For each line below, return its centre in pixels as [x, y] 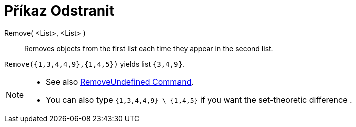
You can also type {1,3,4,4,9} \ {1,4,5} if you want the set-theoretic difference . [199, 100]
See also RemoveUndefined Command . [120, 82]
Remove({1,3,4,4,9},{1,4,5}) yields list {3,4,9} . [94, 64]
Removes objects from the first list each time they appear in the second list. [149, 48]
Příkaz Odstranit [59, 11]
